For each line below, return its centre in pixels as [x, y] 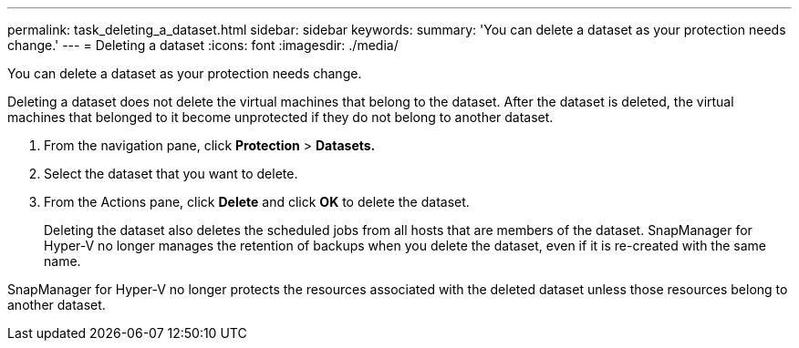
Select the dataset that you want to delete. [171, 174]
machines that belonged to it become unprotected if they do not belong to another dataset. [280, 117]
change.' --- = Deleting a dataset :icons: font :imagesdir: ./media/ [203, 45]
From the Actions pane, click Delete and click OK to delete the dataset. [257, 202]
